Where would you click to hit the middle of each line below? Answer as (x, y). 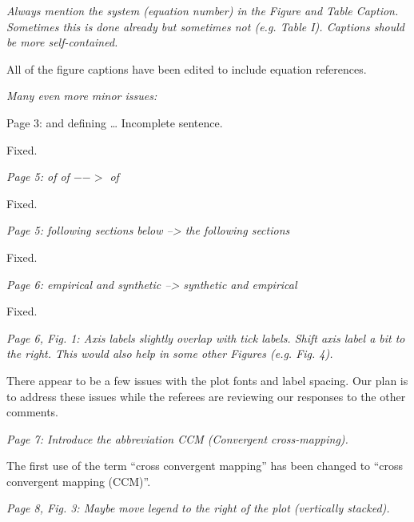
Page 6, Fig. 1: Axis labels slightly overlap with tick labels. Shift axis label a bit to (206, 337)
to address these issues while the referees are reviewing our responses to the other (206, 396)
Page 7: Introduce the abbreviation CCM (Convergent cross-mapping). (177, 438)
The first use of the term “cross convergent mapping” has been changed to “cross (205, 466)
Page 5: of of (38, 177)
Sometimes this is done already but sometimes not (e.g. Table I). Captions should (205, 26)
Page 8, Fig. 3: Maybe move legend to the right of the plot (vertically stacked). (198, 508)
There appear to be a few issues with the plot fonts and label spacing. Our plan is (207, 380)
